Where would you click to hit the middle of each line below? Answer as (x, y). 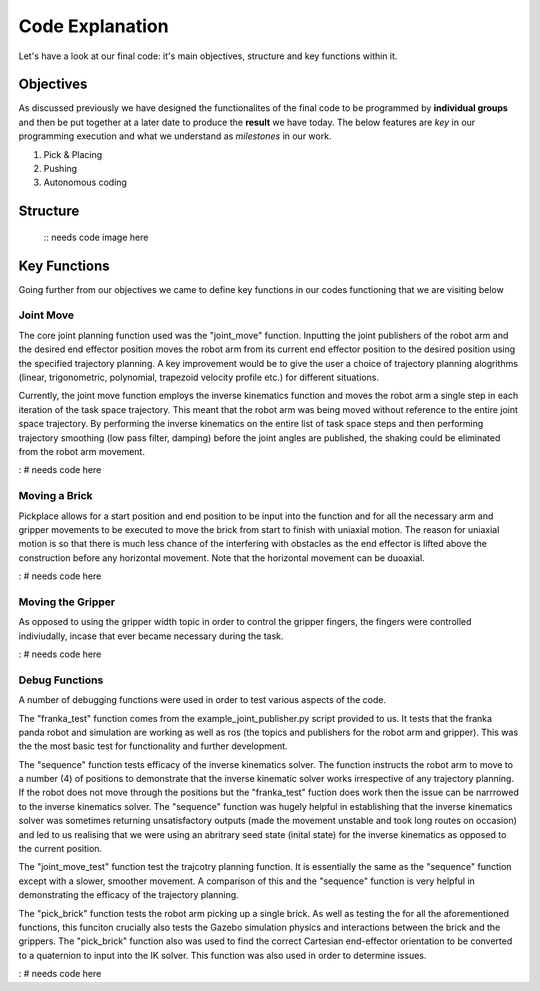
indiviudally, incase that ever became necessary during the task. (151, 636)
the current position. (60, 849)
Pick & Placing (73, 154)
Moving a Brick (56, 496)
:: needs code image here (96, 237)
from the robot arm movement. (81, 451)
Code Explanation (93, 26)
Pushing (60, 169)
